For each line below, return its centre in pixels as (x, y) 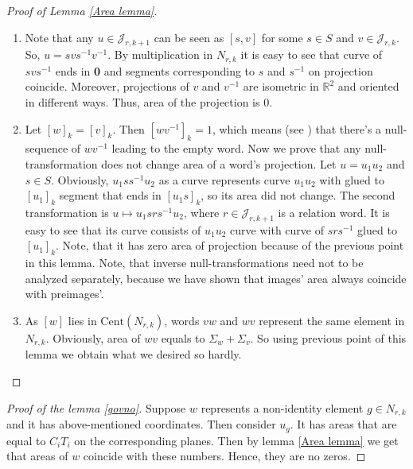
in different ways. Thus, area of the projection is (142, 102)
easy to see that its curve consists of (113, 229)
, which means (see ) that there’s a (297, 128)
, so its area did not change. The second (298, 195)
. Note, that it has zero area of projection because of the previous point (230, 245)
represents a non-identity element (282, 407)
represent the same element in (332, 320)
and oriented (368, 86)
